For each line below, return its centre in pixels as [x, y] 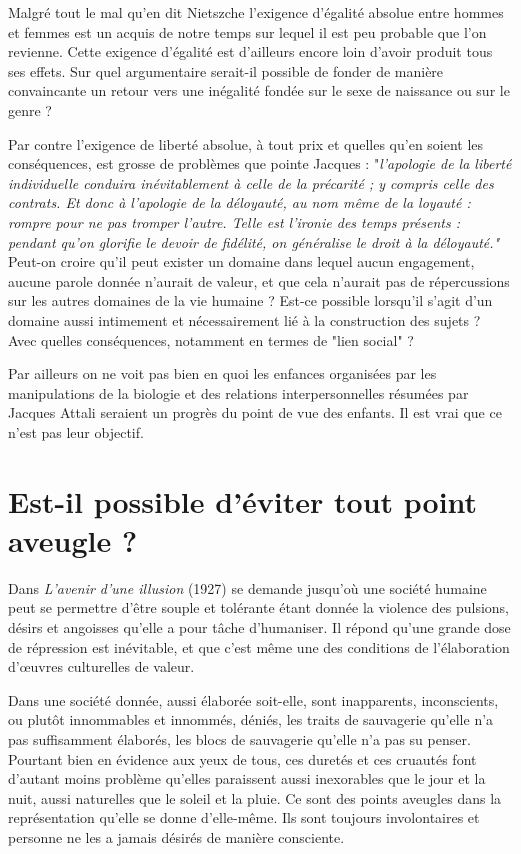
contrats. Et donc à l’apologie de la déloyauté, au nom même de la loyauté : [239, 202]
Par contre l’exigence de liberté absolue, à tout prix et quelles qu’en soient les [246, 143]
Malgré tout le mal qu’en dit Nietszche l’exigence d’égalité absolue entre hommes [256, 12]
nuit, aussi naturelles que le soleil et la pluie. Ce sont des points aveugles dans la [255, 797]
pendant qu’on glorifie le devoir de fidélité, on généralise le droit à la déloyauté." [254, 241]
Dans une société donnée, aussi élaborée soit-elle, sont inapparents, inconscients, [253, 699]
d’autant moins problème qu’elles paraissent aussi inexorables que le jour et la [247, 778]
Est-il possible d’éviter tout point [243, 500]
